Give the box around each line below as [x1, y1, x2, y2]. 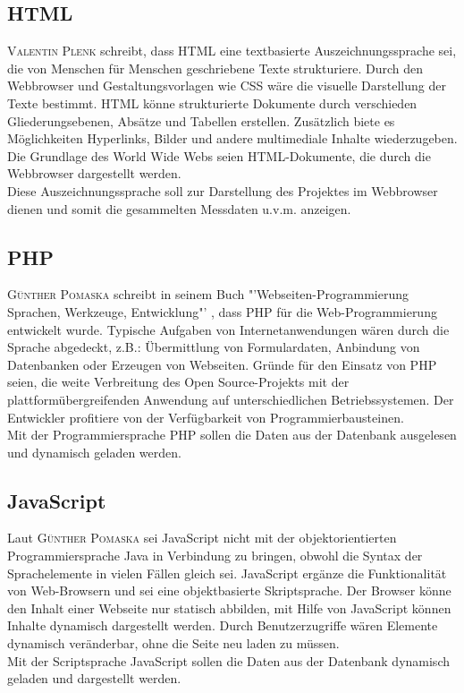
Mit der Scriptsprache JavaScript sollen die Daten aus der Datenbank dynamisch [7, 651, 450, 670]
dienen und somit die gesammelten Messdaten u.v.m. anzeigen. [7, 199, 351, 218]
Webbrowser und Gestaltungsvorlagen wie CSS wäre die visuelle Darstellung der [7, 76, 446, 95]
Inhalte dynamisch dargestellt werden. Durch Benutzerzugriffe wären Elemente [7, 616, 438, 635]
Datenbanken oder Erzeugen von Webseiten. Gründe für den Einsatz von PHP [7, 355, 437, 373]
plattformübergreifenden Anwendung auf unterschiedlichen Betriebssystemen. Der [7, 389, 454, 408]
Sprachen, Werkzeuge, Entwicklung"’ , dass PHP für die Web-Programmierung [7, 302, 437, 321]
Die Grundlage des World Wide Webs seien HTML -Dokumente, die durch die [7, 146, 431, 165]
